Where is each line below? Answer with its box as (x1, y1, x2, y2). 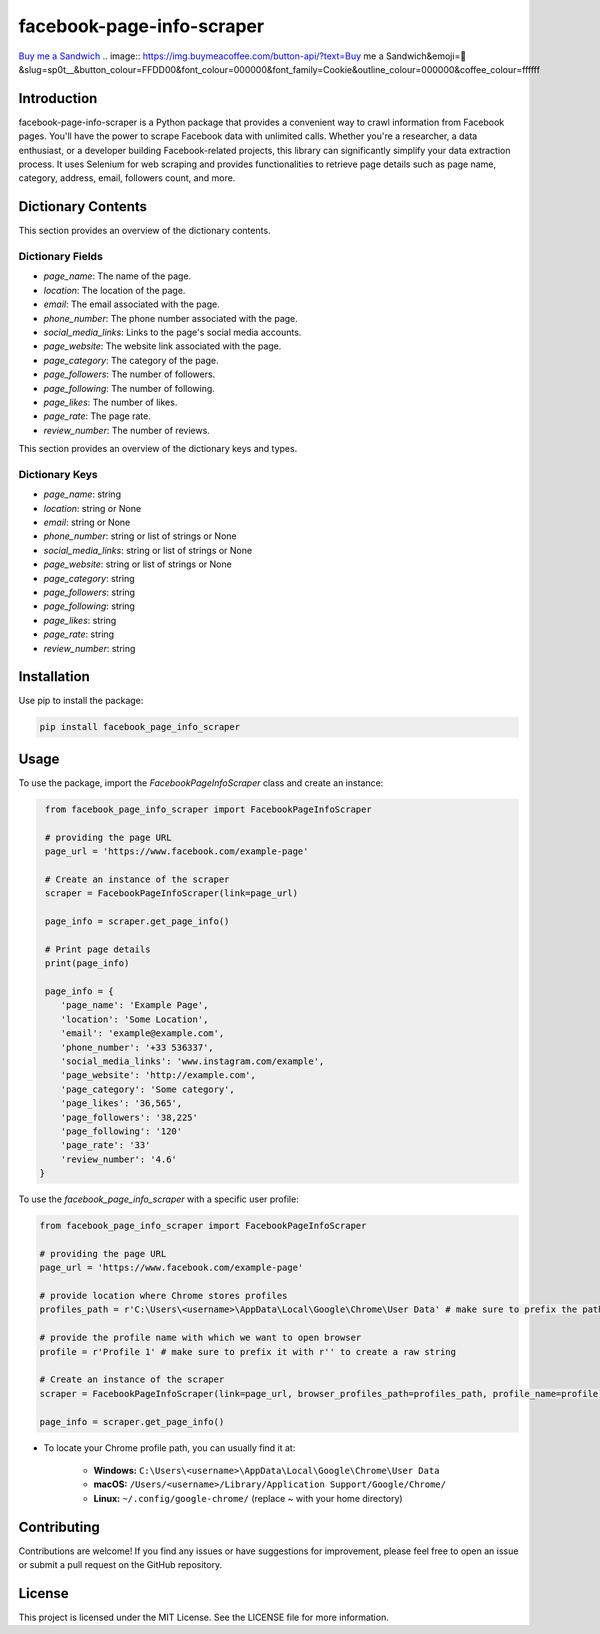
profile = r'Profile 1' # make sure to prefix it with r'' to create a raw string (39, 1346, 457, 1357)
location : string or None (43, 502, 142, 514)
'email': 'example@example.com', (60, 1028, 225, 1039)
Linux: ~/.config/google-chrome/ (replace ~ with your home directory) (93, 1492, 404, 1504)
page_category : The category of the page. (43, 354, 219, 366)
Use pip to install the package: (18, 695, 144, 707)
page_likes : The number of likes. (43, 396, 178, 408)
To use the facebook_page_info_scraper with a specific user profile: (18, 1193, 299, 1205)
